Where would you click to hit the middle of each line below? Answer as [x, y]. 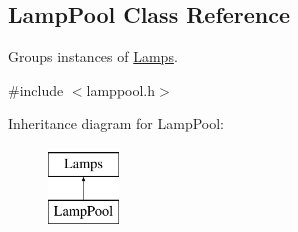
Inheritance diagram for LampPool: [116, 123]
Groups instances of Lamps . [93, 56]
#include [36, 89]
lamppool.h [121, 89]
